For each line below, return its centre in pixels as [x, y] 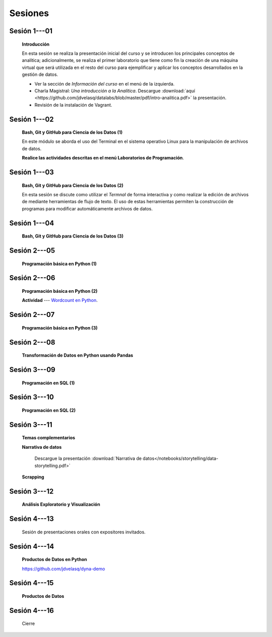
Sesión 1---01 [31, 31]
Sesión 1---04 [32, 223]
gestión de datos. [40, 74]
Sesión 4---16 [32, 611]
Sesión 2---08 [32, 342]
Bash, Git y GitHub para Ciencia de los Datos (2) [73, 185]
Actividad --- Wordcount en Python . [60, 300]
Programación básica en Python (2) [60, 291]
